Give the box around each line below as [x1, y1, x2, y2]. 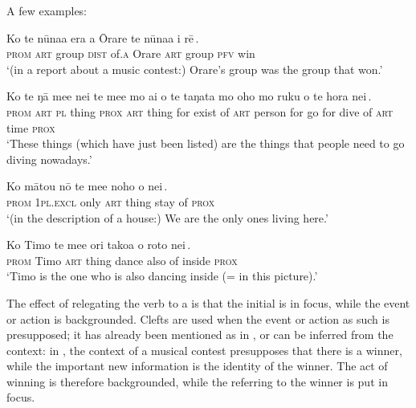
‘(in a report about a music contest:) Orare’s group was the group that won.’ [6, 60, 383, 77]
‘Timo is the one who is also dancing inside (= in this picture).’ [6, 267, 318, 284]
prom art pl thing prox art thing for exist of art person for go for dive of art [6, 103, 394, 120]
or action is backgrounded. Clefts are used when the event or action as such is [6, 310, 389, 327]
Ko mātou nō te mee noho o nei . [6, 177, 168, 194]
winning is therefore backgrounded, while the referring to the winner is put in [6, 373, 388, 390]
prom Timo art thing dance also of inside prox [6, 251, 238, 268]
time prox [6, 119, 55, 136]
